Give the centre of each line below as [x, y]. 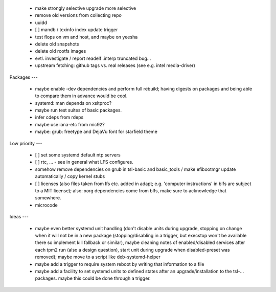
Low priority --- [26, 143]
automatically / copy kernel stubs [70, 176]
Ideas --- [19, 217]
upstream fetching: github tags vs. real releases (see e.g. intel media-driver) [115, 65]
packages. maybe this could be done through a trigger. [93, 278]
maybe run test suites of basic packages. [78, 110]
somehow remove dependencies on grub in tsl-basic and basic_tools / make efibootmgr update [135, 169]
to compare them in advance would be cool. [81, 96]
